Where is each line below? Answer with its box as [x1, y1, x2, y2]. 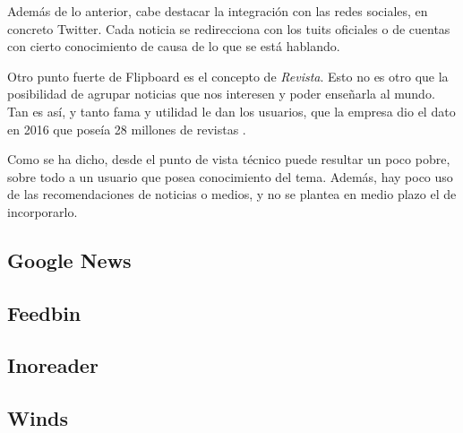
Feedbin [7, 299, 81, 326]
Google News [7, 246, 132, 273]
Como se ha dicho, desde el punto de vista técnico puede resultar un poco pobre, [7, 150, 450, 169]
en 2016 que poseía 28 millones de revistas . [7, 119, 246, 138]
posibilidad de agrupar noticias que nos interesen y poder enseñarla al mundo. [7, 84, 435, 103]
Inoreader [7, 351, 99, 379]
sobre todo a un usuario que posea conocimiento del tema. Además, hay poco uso [7, 167, 453, 186]
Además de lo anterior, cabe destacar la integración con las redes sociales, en [7, 2, 428, 20]
